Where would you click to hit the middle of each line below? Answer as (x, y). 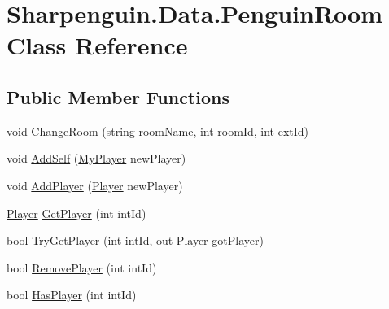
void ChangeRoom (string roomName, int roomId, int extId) (158, 131)
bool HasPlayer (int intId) (72, 295)
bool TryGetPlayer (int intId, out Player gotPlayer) (135, 240)
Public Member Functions (118, 96)
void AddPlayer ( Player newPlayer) (95, 185)
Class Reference (97, 45)
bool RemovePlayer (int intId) (82, 267)
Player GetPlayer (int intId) (76, 213)
